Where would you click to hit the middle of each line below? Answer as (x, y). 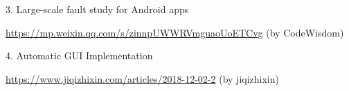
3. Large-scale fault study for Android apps (97, 9)
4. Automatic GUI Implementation (79, 55)
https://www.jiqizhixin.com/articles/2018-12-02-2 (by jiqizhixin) (142, 78)
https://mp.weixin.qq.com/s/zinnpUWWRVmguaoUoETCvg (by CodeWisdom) (175, 32)
